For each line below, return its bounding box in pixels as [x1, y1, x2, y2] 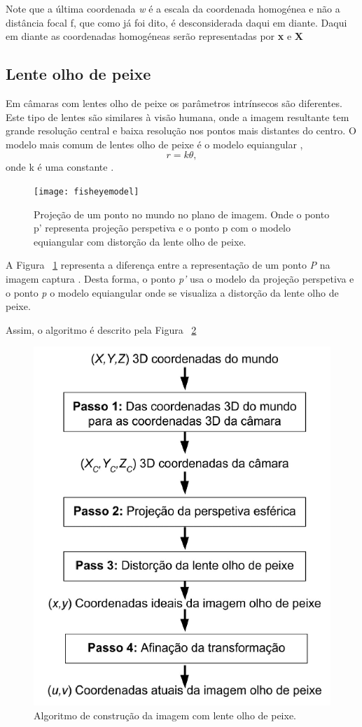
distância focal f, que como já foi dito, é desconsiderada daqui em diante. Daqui [6, 15, 347, 29]
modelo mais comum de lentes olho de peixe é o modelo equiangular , [6, 136, 303, 151]
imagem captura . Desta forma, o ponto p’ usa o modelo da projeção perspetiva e [6, 271, 354, 285]
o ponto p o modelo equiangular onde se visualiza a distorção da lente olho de [6, 285, 339, 299]
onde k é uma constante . [6, 160, 114, 174]
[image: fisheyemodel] [34, 186, 139, 197]
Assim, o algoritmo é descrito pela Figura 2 [6, 322, 197, 337]
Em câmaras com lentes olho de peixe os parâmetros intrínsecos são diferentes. [6, 95, 342, 110]
